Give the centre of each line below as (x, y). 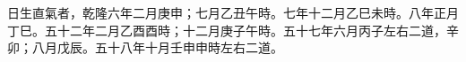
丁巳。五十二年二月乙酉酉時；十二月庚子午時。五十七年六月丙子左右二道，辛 (233, 30)
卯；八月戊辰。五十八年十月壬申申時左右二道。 (145, 47)
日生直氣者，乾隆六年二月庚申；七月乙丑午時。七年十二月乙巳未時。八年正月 (233, 12)
